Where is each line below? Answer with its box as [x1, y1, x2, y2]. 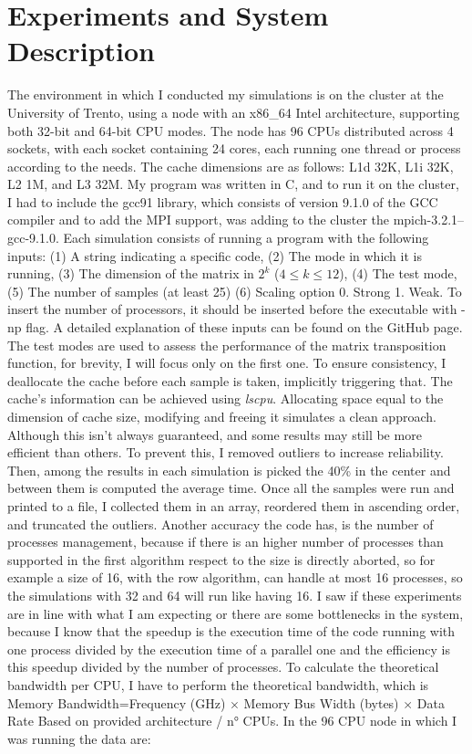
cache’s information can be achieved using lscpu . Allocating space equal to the [7, 389, 444, 408]
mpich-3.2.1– [393, 210, 465, 229]
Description [7, 32, 156, 69]
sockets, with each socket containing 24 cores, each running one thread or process [7, 139, 461, 158]
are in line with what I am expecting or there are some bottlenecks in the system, [7, 603, 464, 623]
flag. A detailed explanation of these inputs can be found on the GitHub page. [26, 318, 463, 337]
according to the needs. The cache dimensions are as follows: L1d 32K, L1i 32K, [7, 156, 454, 175]
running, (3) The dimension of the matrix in [7, 264, 254, 283]
